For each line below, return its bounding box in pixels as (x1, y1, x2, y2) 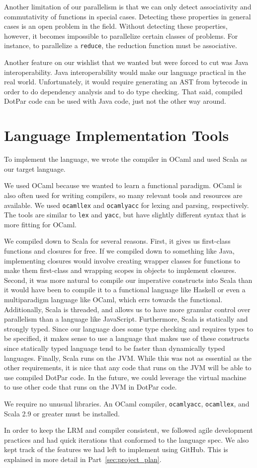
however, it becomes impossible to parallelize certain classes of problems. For (4, 30, 238, 41)
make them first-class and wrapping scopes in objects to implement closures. (4, 265, 237, 275)
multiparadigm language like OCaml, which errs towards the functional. (4, 294, 223, 304)
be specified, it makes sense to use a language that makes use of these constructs (4, 333, 250, 343)
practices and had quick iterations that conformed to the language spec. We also (4, 434, 249, 445)
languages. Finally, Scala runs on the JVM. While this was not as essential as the (4, 352, 252, 363)
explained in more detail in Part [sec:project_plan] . (4, 454, 162, 464)
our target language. (4, 163, 66, 174)
